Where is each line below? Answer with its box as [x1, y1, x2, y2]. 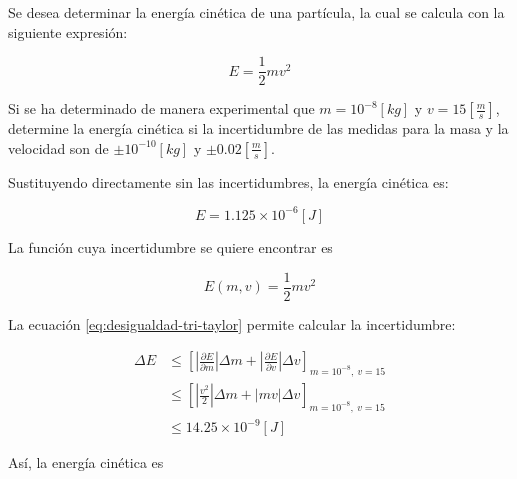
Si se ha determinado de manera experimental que [8, 98, 315, 119]
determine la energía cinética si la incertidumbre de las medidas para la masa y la [8, 118, 509, 139]
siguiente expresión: [8, 21, 128, 42]
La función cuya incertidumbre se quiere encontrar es [8, 236, 333, 257]
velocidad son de [8, 137, 109, 158]
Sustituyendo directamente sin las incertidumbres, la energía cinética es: [8, 171, 449, 192]
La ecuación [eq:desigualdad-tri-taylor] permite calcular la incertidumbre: [8, 313, 456, 334]
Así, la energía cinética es [8, 452, 164, 473]
